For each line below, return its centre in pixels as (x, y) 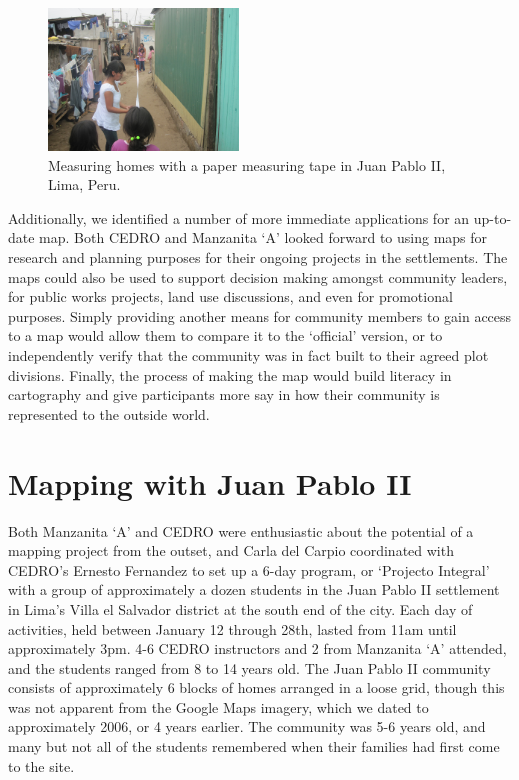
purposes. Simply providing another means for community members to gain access (260, 315)
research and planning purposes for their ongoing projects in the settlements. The (258, 257)
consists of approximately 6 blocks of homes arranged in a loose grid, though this (256, 687)
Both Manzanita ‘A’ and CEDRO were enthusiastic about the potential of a (241, 530)
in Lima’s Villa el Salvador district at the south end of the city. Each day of (240, 608)
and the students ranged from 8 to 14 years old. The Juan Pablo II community (249, 667)
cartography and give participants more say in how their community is (224, 394)
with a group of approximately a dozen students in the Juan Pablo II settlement (254, 589)
